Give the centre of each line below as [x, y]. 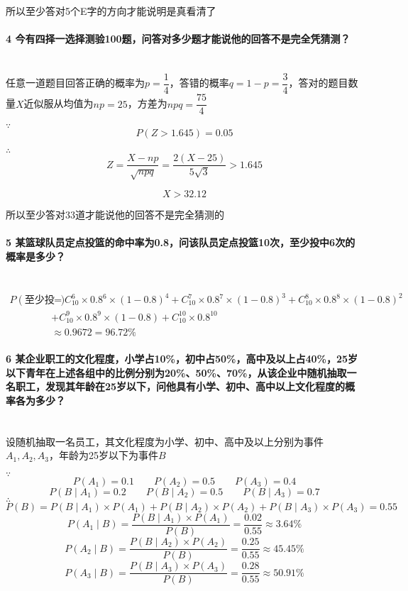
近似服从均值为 [59, 103]
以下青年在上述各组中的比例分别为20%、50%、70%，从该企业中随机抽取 [176, 372]
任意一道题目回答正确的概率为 [75, 83]
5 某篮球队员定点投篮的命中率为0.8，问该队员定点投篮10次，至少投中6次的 [181, 242]
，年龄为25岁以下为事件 [104, 455]
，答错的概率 [199, 83]
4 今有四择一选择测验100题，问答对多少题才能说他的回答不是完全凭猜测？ [178, 39]
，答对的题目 [318, 83]
